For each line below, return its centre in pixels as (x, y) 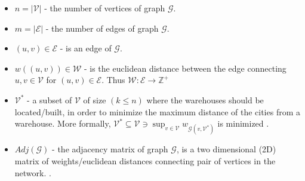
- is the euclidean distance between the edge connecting (185, 68)
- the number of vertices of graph (105, 8)
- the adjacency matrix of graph (110, 149)
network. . (33, 172)
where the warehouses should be (205, 99)
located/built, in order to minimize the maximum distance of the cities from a (157, 111)
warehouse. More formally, (63, 123)
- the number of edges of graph (102, 28)
